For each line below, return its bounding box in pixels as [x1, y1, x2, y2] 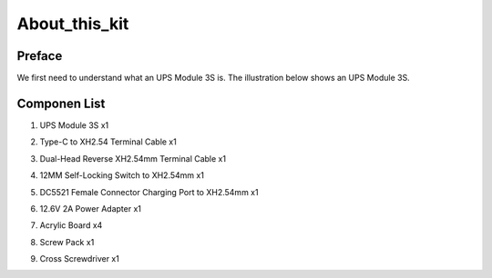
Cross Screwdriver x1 [39, 253, 120, 264]
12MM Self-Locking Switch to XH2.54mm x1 [39, 170, 205, 181]
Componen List [16, 95, 106, 111]
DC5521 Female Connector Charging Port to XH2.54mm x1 [39, 186, 259, 197]
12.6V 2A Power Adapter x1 [39, 203, 141, 213]
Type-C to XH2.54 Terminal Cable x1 [39, 136, 177, 147]
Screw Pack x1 [39, 236, 95, 247]
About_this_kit [16, 14, 129, 34]
